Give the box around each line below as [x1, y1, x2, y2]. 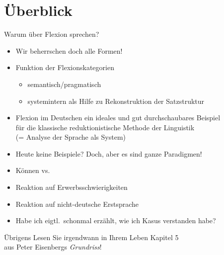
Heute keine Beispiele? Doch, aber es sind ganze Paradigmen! [15, 148, 202, 159]
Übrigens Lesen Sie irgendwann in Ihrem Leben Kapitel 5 [4, 232, 179, 242]
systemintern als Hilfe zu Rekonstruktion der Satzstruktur [27, 95, 205, 106]
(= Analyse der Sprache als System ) [15, 132, 126, 142]
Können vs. [15, 165, 50, 175]
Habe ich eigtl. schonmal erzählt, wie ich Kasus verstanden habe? [15, 215, 216, 226]
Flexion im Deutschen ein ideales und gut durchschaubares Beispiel [15, 112, 221, 123]
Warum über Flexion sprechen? [4, 29, 99, 39]
